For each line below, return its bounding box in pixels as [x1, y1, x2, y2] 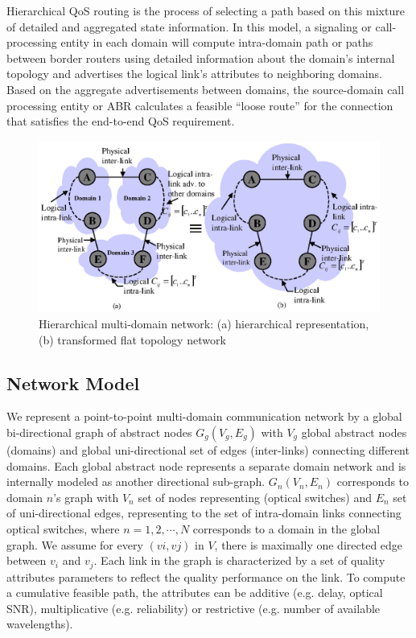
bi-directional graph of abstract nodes [6, 423, 192, 440]
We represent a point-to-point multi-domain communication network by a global [6, 408, 402, 425]
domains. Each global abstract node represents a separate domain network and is [6, 457, 406, 474]
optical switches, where [6, 520, 120, 537]
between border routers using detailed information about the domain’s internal [6, 49, 395, 66]
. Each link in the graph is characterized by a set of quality [93, 552, 385, 569]
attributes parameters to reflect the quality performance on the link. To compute [6, 568, 406, 585]
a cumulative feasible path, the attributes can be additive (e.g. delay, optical [6, 584, 383, 601]
